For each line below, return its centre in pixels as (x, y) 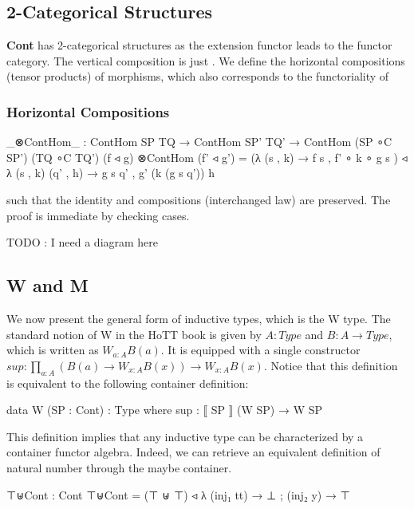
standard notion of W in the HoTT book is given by (134, 334)
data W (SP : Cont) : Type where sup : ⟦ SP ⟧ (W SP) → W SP (165, 410)
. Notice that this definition (331, 365)
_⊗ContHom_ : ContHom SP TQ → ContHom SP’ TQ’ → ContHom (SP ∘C (199, 142)
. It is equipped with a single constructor (260, 350)
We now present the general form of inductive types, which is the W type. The (199, 318)
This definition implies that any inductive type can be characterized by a (185, 436)
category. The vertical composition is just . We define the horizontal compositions (206, 60)
